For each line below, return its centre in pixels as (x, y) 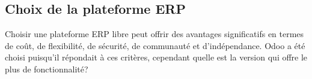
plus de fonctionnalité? (47, 69)
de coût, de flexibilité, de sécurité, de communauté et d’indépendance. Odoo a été (155, 45)
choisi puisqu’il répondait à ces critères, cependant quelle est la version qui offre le (156, 57)
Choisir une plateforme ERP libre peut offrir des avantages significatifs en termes (154, 34)
